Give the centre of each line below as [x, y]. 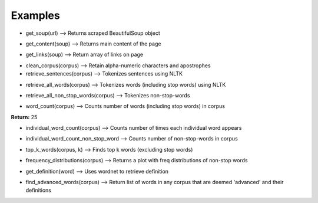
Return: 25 [24, 117]
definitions [38, 190]
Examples [35, 15]
